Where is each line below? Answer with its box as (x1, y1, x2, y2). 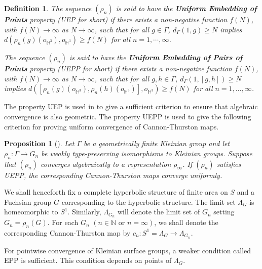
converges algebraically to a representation (41, 158, 171, 169)
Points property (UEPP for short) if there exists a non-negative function (4, 63, 232, 74)
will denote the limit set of (118, 206, 200, 217)
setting (213, 206, 235, 217)
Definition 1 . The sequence (4, 3, 92, 13)
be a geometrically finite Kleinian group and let (84, 138, 230, 149)
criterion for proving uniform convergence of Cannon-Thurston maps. (4, 121, 219, 131)
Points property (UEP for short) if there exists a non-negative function (4, 14, 228, 24)
